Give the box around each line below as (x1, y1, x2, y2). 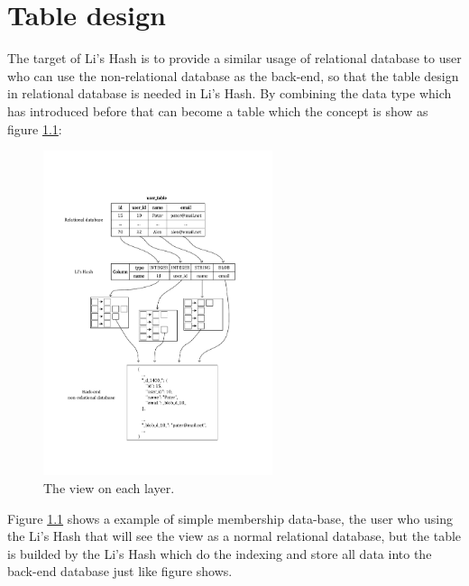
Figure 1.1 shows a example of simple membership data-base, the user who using (7, 508, 453, 527)
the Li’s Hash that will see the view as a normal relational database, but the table (7, 526, 462, 545)
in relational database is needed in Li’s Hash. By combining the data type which (7, 84, 452, 103)
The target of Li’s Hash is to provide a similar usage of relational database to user (7, 49, 462, 68)
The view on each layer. (43, 478, 175, 497)
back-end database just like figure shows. (7, 562, 233, 581)
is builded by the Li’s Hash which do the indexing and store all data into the (7, 544, 432, 563)
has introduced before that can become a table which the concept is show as (7, 101, 428, 120)
